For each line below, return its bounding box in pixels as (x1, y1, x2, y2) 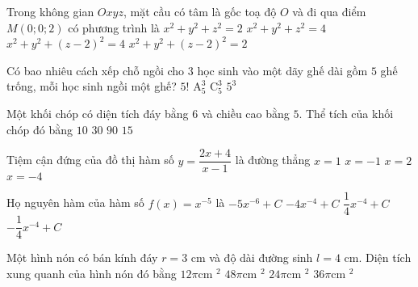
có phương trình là (68, 19, 160, 36)
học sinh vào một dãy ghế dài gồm (197, 61, 368, 78)
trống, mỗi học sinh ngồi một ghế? (6, 78, 177, 95)
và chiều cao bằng (201, 104, 290, 121)
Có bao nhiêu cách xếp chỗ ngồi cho (6, 61, 185, 78)
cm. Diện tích (344, 249, 412, 266)
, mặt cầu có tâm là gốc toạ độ (123, 3, 277, 19)
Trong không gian (6, 3, 94, 19)
